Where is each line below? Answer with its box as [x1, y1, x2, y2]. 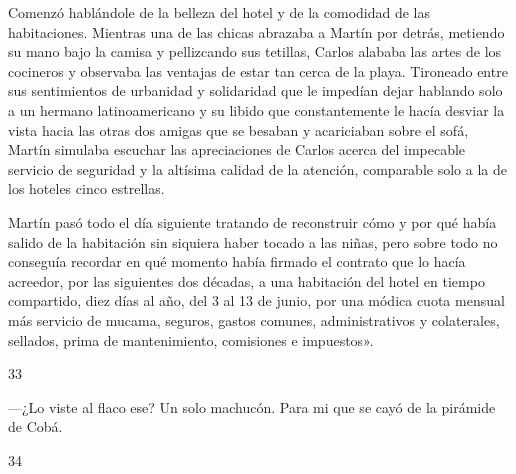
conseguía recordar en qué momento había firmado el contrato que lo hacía [8, 251, 466, 272]
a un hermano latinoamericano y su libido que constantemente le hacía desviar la [8, 99, 505, 120]
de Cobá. [8, 416, 63, 437]
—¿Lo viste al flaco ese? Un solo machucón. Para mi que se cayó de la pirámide [8, 396, 496, 417]
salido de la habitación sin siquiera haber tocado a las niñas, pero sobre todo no [8, 231, 498, 252]
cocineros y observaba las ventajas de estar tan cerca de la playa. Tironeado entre [8, 60, 508, 81]
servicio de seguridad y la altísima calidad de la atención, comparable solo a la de [8, 158, 507, 179]
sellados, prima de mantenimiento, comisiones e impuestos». [8, 329, 374, 350]
